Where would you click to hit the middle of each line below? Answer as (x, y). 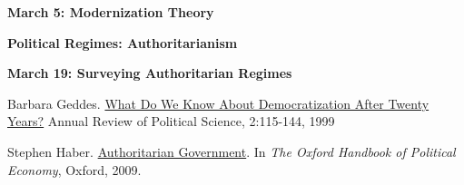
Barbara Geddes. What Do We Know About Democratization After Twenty (218, 103)
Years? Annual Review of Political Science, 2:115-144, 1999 (171, 121)
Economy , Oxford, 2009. (74, 169)
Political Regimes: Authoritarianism (123, 42)
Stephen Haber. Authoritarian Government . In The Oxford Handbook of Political (232, 151)
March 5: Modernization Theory (111, 12)
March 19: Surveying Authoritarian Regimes (150, 73)
